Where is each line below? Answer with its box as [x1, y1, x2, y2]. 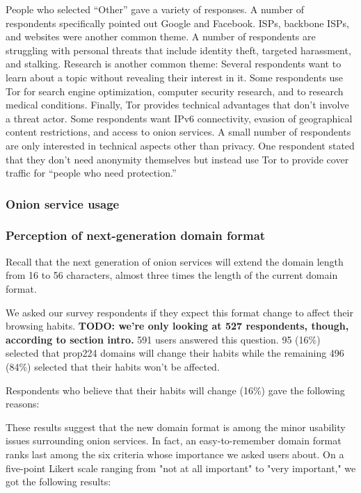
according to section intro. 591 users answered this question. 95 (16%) [6, 332, 321, 346]
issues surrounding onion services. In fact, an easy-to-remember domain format [6, 433, 342, 448]
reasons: [6, 396, 40, 411]
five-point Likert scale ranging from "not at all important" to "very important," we [6, 460, 356, 475]
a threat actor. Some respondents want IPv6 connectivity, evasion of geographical [6, 111, 353, 125]
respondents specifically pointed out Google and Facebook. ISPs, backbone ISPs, [6, 15, 349, 30]
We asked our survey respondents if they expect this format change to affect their [6, 305, 353, 319]
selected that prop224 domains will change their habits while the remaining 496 [6, 346, 344, 360]
